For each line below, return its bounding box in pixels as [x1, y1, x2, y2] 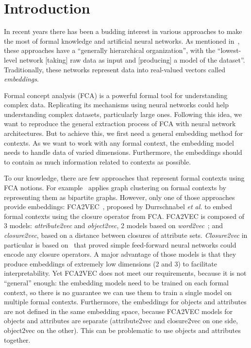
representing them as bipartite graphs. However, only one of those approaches [4, 192, 235, 202]
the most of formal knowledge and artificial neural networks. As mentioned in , [4, 35, 240, 46]
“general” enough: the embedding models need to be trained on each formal [4, 277, 229, 287]
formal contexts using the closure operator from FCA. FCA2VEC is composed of [4, 211, 245, 221]
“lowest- [217, 45, 241, 55]
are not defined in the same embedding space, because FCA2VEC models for [4, 306, 233, 316]
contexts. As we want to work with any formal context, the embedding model [4, 137, 234, 148]
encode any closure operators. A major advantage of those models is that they [4, 249, 236, 259]
